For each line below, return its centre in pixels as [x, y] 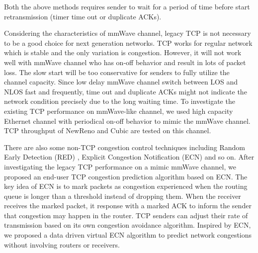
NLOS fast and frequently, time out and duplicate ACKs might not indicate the [126, 91]
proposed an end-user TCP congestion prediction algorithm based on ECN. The [126, 176]
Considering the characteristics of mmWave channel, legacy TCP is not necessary [128, 33]
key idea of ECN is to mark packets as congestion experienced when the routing [126, 186]
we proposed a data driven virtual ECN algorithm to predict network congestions [128, 235]
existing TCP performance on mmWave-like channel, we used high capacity [119, 111]
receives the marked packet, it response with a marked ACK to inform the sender [128, 206]
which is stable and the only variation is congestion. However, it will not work [123, 52]
